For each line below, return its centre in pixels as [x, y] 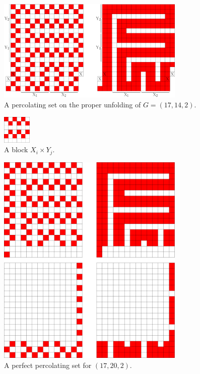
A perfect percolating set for [48, 365]
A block [16, 149]
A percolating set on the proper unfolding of [73, 105]
